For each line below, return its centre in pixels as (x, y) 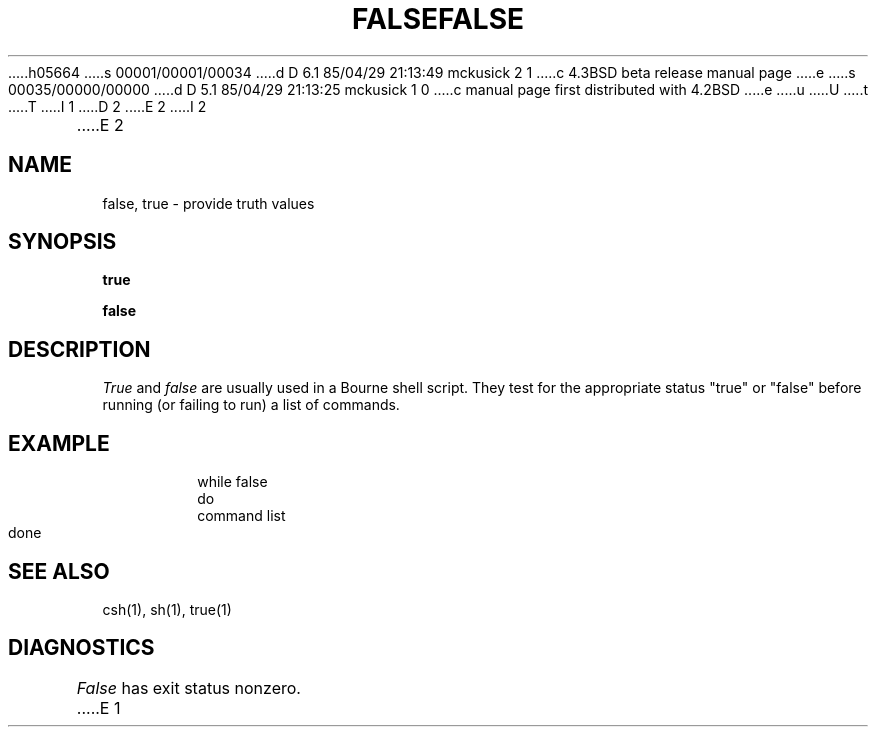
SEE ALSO (59, 571)
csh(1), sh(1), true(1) (167, 609)
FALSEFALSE (438, 19)
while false (232, 482)
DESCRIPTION (79, 349)
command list (241, 516)
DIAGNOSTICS (81, 648)
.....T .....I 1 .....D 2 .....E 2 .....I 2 (107, 106)
